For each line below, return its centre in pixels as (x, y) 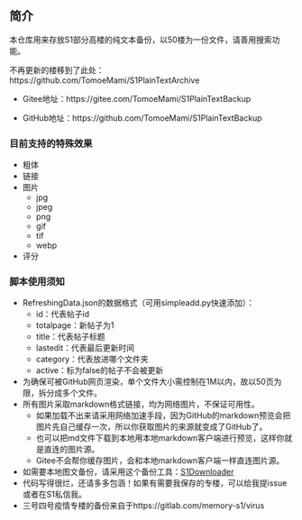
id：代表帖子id (63, 315)
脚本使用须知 (37, 282)
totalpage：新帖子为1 (75, 325)
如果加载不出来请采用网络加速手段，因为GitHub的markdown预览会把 (163, 415)
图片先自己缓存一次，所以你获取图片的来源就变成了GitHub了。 (151, 427)
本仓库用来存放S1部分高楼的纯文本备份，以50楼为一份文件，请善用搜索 (141, 40)
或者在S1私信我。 (55, 495)
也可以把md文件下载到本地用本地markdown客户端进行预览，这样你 (160, 438)
